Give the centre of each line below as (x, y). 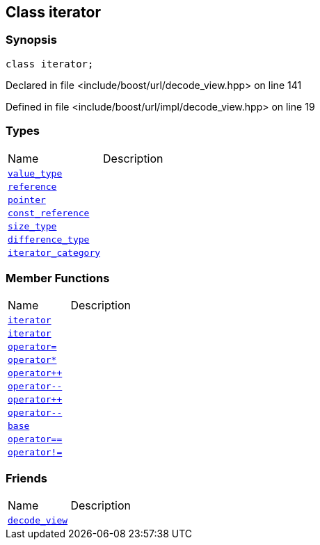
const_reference (49, 213)
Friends (26, 478)
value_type (35, 173)
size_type (32, 226)
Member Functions (58, 278)
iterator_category (54, 252)
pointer (27, 200)
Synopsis (31, 40)
